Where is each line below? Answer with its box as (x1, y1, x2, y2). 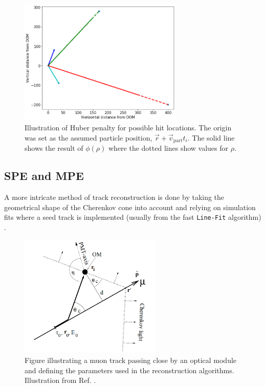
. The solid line (187, 132, 235, 143)
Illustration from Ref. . (25, 375, 96, 385)
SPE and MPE (4, 168, 84, 184)
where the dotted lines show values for (108, 143, 229, 153)
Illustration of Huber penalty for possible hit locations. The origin (25, 122, 232, 133)
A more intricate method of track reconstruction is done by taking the (4, 191, 225, 202)
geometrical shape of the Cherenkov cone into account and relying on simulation (4, 201, 256, 212)
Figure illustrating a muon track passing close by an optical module (25, 355, 237, 366)
